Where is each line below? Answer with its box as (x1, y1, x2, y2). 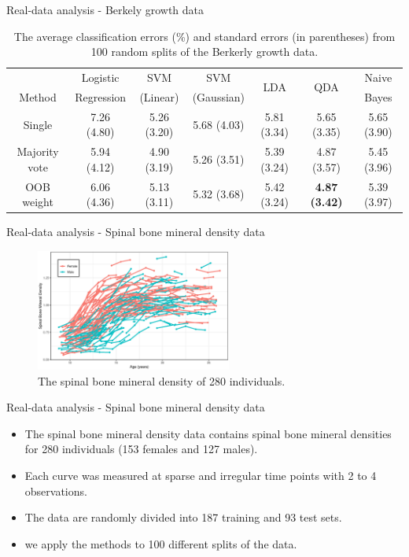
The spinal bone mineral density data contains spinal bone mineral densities (24, 425, 392, 441)
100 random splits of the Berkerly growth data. (90, 43, 319, 60)
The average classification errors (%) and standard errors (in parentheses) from (13, 28, 396, 44)
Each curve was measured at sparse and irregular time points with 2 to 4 (24, 467, 377, 484)
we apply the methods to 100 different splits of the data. (24, 535, 297, 551)
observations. (24, 482, 87, 499)
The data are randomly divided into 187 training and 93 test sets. (24, 509, 342, 526)
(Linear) (139, 88, 179, 105)
